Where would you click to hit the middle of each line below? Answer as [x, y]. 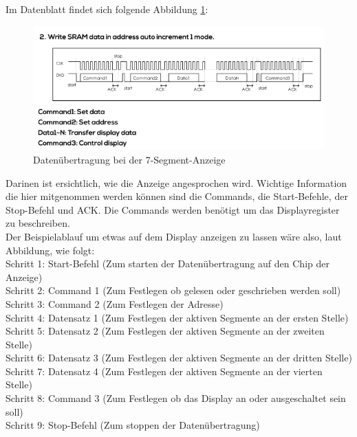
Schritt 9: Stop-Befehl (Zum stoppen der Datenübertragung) [133, 425]
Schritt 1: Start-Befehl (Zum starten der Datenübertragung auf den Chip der [167, 264]
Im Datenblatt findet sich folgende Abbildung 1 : [107, 9]
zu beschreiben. [38, 223]
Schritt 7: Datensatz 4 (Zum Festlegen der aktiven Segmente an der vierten [164, 371]
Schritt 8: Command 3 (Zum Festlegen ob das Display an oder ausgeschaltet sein [176, 398]
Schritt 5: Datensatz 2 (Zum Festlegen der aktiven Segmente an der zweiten [165, 331]
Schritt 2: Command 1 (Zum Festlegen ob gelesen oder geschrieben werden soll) [173, 290]
